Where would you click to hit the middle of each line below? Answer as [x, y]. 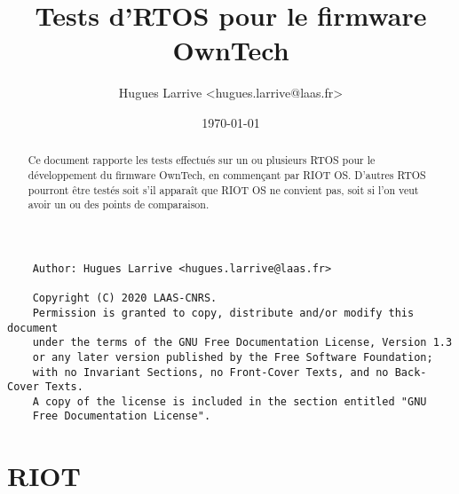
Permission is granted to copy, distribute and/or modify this [223, 313]
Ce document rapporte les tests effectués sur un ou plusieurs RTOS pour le [202, 160]
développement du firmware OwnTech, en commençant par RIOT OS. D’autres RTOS [227, 174]
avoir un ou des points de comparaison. [119, 204]
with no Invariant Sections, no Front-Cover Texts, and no [210, 372]
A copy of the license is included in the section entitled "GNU [229, 401]
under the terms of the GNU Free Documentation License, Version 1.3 [242, 343]
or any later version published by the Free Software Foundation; [233, 357]
